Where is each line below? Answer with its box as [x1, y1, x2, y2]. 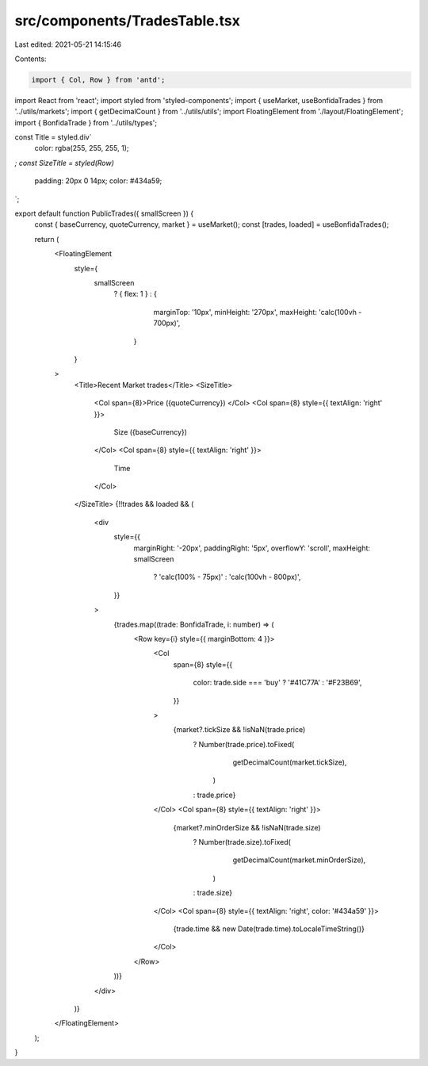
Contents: [14, 54, 47, 63]
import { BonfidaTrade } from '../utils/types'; [14, 117, 158, 127]
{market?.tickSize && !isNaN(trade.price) [173, 725, 306, 734]
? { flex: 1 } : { [113, 290, 158, 299]
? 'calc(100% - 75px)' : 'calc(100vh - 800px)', [153, 572, 301, 582]
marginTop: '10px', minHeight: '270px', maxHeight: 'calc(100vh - [153, 307, 362, 316]
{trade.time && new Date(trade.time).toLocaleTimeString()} [173, 924, 365, 934]
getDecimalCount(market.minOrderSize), [232, 855, 366, 865]
